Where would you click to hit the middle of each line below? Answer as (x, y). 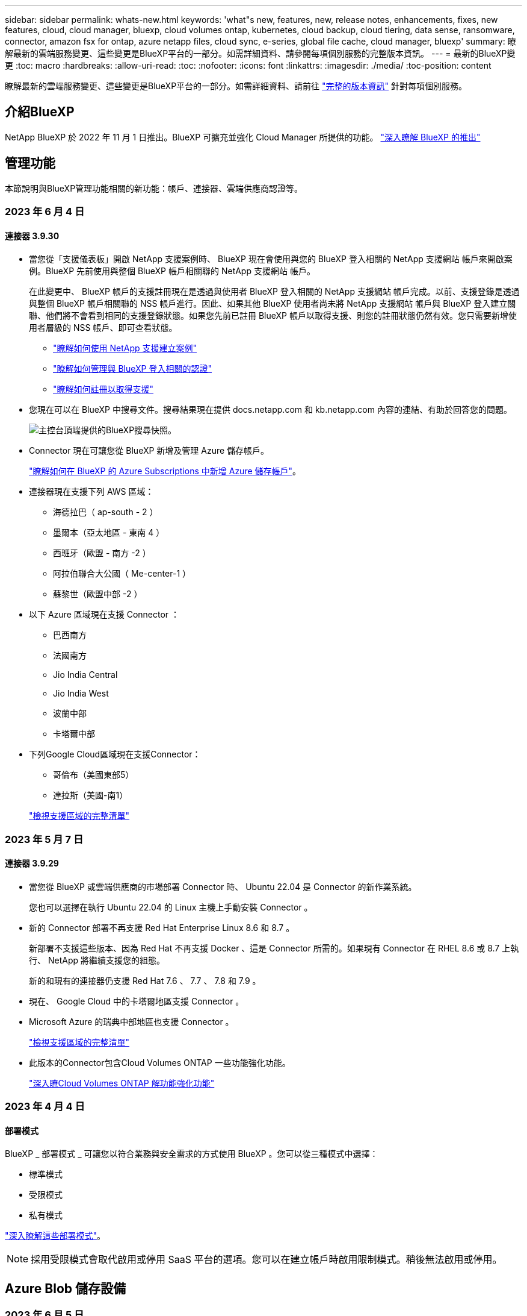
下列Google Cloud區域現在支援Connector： (115, 754)
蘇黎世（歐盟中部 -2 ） (98, 594)
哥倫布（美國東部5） (94, 775)
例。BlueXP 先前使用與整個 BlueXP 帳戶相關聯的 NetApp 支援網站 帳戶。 (172, 271)
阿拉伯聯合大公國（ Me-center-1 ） (122, 574)
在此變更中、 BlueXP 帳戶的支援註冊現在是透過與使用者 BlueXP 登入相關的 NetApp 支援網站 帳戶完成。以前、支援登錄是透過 (274, 292)
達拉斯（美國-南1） (91, 795)
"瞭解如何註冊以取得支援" (103, 389)
